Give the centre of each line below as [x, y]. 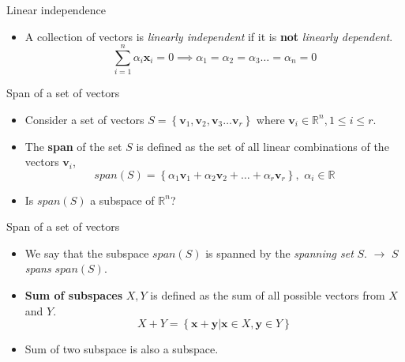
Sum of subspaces [74, 295]
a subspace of [122, 200]
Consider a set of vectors [84, 119]
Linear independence [56, 9]
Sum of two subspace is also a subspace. [122, 349]
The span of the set [73, 146]
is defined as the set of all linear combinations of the [262, 146]
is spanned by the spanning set [279, 253]
